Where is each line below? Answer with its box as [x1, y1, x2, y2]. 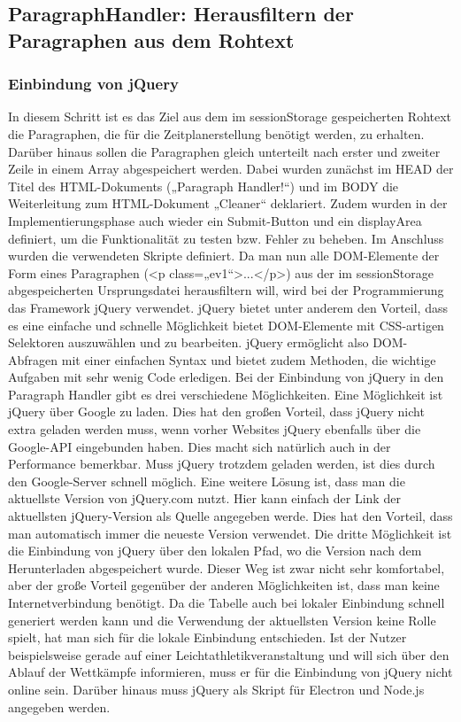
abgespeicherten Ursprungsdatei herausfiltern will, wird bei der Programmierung [8, 281, 444, 299]
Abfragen [8, 350, 58, 369]
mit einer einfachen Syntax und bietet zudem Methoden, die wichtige [61, 350, 436, 369]
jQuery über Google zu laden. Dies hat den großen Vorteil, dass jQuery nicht [8, 402, 425, 421]
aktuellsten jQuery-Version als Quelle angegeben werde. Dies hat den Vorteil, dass [8, 507, 453, 525]
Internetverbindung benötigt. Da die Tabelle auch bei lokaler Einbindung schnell [8, 594, 445, 612]
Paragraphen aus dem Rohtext [8, 26, 295, 53]
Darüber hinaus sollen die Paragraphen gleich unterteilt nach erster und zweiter [8, 142, 441, 160]
